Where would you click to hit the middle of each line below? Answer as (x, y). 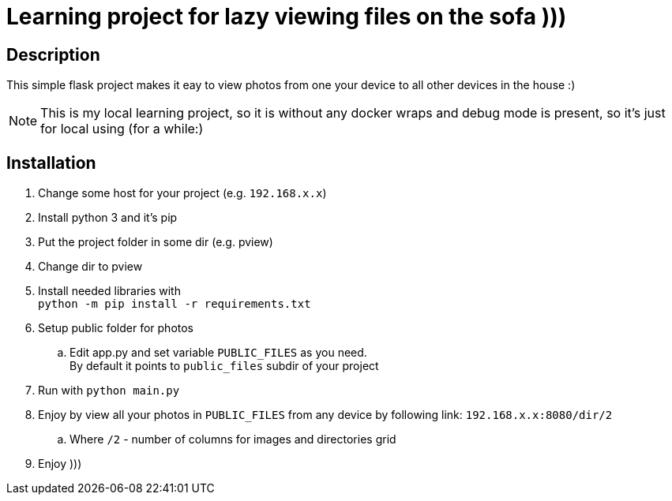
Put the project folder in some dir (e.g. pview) (156, 242)
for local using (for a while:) (122, 129)
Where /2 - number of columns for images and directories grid (233, 439)
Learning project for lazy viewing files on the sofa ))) (287, 17)
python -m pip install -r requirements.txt (175, 304)
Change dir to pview (90, 267)
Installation (51, 163)
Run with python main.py (109, 391)
